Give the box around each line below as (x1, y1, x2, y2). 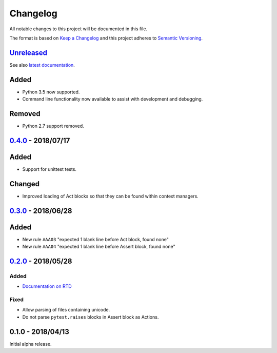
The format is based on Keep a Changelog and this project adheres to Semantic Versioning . (9, 35, 203, 41)
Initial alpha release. (9, 341, 52, 347)
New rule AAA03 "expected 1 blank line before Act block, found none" (22, 236, 169, 242)
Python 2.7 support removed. (22, 123, 84, 129)
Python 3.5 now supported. (22, 89, 80, 95)
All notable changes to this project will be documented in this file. (9, 26, 148, 32)
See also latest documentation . (9, 62, 75, 68)
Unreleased (9, 48, 48, 57)
